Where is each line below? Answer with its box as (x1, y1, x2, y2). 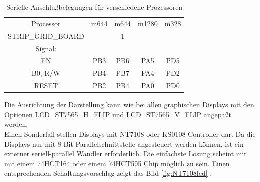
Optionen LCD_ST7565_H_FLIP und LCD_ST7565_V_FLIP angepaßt (4, 109, 231, 119)
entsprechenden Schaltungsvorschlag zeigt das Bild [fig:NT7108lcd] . (4, 168, 212, 178)
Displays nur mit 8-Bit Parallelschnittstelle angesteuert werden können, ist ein (4, 138, 244, 149)
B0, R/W (31, 68, 60, 78)
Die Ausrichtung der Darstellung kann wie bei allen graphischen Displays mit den (4, 99, 254, 110)
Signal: (35, 43, 56, 53)
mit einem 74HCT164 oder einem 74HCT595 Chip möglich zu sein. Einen (4, 158, 230, 168)
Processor (31, 18, 61, 28)
